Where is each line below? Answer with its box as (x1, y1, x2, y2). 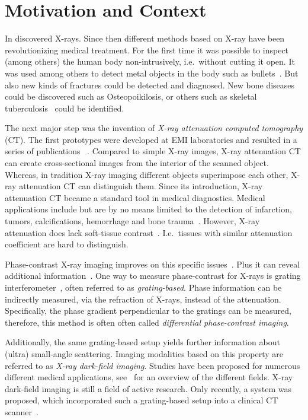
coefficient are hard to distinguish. (5, 238, 129, 250)
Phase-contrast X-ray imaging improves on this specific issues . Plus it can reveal (5, 257, 300, 270)
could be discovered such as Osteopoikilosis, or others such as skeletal (5, 90, 257, 103)
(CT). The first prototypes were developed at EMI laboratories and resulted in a (5, 133, 297, 145)
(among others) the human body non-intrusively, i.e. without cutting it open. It (5, 55, 295, 68)
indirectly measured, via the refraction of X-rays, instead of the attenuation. (5, 292, 281, 305)
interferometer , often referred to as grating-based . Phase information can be (5, 281, 282, 293)
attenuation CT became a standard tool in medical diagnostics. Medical (5, 191, 265, 203)
